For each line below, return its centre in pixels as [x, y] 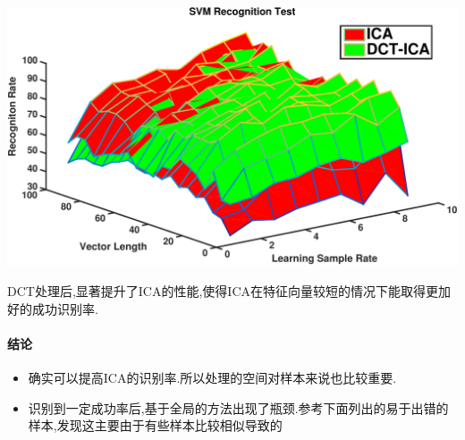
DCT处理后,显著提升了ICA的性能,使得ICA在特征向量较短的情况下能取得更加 [229, 291]
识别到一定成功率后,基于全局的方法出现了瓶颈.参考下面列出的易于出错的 [238, 407]
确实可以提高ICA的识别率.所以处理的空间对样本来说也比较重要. [212, 377]
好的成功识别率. [53, 308]
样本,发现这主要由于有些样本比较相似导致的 [155, 425]
